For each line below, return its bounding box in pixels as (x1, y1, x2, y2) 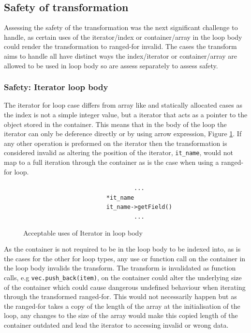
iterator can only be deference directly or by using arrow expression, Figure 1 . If (4, 128, 242, 139)
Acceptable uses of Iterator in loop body (23, 227, 143, 238)
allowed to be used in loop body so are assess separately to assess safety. (4, 60, 218, 70)
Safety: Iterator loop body (4, 81, 108, 93)
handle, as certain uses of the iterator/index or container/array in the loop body (4, 32, 242, 42)
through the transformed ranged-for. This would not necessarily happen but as (4, 291, 237, 301)
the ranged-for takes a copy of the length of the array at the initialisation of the (4, 301, 240, 311)
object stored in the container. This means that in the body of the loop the (4, 119, 227, 129)
